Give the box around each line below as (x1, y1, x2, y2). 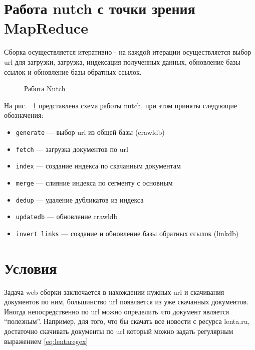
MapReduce (4, 18, 88, 38)
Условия (4, 257, 57, 278)
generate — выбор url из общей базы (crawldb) (16, 126, 165, 137)
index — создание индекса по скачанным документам (16, 160, 181, 171)
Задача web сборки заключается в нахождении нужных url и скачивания (4, 286, 224, 297)
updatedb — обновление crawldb (16, 211, 118, 222)
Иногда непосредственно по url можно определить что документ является (4, 306, 229, 316)
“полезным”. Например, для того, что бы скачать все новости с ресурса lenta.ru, (4, 316, 250, 326)
